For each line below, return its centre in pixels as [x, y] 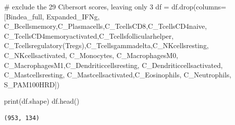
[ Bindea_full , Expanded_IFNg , [52, 16]
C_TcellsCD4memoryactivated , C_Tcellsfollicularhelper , [89, 35]
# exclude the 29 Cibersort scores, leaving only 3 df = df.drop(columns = [115, 6]
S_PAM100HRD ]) [32, 84]
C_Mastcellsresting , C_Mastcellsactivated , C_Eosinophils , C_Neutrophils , [118, 75]
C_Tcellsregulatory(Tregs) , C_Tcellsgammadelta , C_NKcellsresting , [106, 45]
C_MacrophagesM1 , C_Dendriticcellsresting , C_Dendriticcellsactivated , [114, 65]
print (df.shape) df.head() [42, 101]
